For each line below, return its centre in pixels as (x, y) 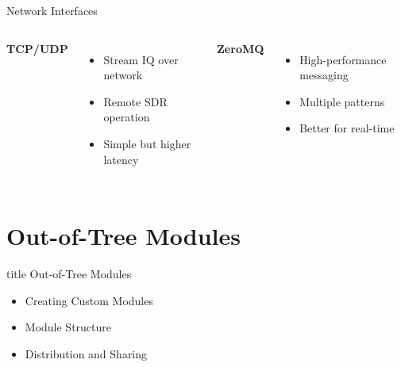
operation (127, 117)
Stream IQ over (141, 59)
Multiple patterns (342, 101)
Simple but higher (147, 143)
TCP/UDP (37, 48)
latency (121, 159)
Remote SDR (135, 101)
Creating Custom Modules (89, 300)
